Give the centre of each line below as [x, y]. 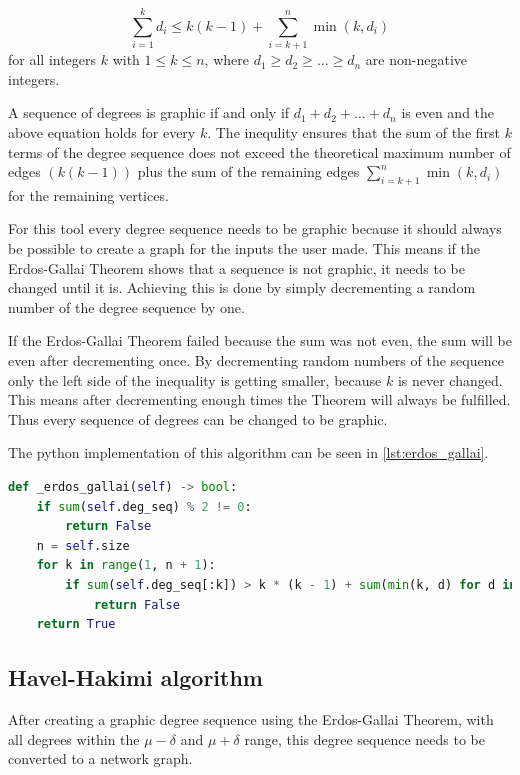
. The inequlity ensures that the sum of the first [354, 131]
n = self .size [83, 545]
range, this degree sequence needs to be [364, 738]
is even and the [448, 112]
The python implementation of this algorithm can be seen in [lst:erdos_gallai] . [248, 452]
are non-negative [416, 59]
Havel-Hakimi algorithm [135, 677]
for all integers [52, 59]
